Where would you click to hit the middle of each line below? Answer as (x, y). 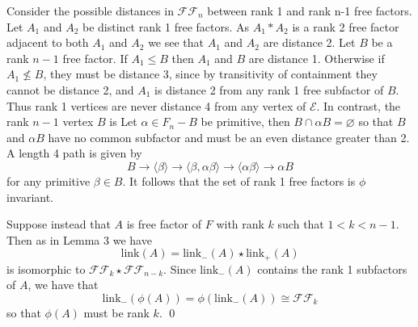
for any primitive (49, 180)
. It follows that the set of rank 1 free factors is (239, 180)
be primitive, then (245, 122)
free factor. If (95, 58)
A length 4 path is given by (74, 153)
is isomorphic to (46, 268)
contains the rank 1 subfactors (332, 268)
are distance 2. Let (309, 42)
